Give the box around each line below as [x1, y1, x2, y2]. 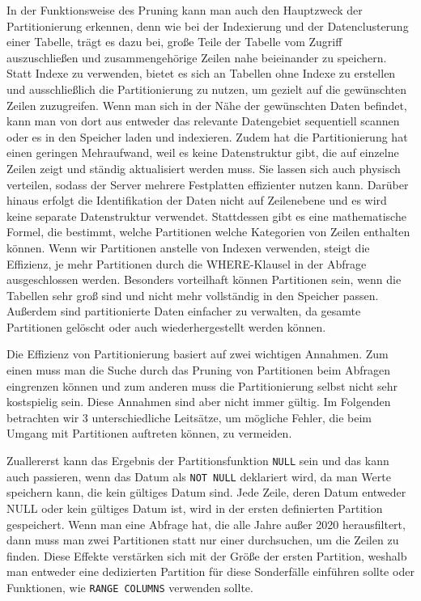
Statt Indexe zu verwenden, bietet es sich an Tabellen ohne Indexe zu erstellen [6, 65, 396, 82]
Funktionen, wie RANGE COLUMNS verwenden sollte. [6, 578, 253, 595]
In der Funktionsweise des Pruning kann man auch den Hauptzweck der [6, 2, 363, 18]
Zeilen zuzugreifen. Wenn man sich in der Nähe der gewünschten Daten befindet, [6, 96, 407, 113]
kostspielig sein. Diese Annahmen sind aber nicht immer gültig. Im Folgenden [6, 393, 391, 410]
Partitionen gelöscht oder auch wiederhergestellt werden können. [6, 318, 326, 335]
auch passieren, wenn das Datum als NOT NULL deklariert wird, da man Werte [6, 468, 391, 485]
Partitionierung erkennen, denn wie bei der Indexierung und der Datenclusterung [6, 17, 409, 34]
